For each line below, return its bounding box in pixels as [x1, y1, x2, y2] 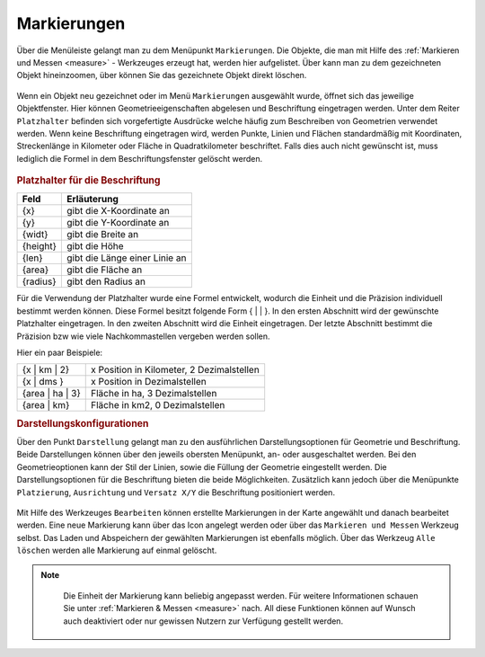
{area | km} [22, 399, 70, 412]
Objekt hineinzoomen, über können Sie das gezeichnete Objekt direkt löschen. [16, 70, 307, 81]
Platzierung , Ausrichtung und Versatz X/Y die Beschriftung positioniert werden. [16, 486, 336, 498]
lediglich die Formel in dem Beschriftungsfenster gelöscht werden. [16, 153, 263, 164]
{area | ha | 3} [22, 387, 81, 400]
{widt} [22, 228, 48, 241]
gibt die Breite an [66, 228, 139, 241]
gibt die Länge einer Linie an [66, 252, 187, 264]
